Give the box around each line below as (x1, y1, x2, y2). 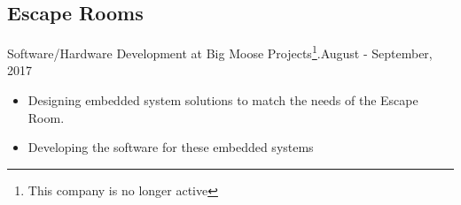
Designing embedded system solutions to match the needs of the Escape (27, 91, 418, 110)
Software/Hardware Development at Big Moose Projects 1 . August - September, (7, 42, 433, 62)
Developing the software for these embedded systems (27, 138, 314, 156)
